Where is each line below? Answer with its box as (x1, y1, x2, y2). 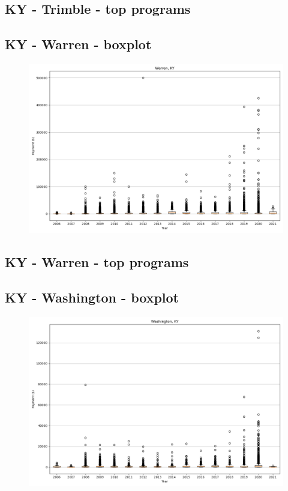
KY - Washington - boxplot (5, 288, 179, 307)
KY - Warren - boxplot (5, 35, 152, 53)
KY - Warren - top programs (5, 253, 189, 271)
